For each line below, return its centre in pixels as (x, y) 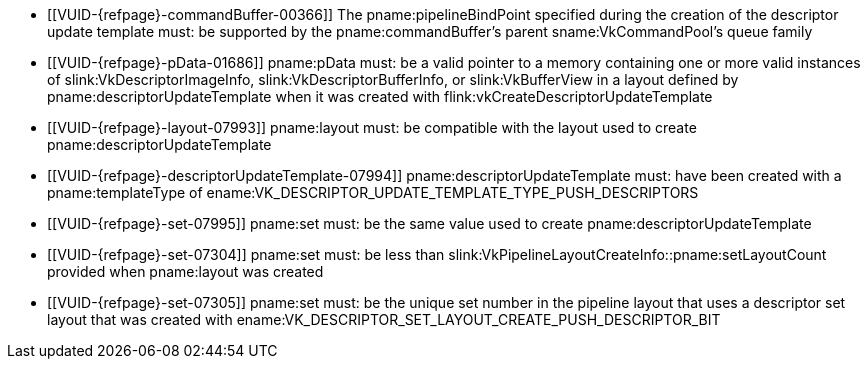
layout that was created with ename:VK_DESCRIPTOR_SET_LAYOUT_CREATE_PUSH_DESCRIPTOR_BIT (384, 319)
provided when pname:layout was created (185, 271)
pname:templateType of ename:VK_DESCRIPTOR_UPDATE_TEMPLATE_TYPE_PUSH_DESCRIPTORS (373, 192)
